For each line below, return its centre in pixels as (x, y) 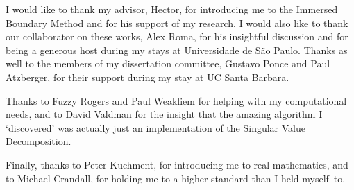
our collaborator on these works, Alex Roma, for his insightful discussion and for (177, 36)
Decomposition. (39, 141)
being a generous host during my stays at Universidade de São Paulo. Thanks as (177, 50)
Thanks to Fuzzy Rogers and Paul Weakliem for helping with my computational (176, 100)
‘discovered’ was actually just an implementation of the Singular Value (155, 127)
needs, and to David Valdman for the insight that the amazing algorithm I (164, 114)
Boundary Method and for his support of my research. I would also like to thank (177, 23)
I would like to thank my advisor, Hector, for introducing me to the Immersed (172, 9)
